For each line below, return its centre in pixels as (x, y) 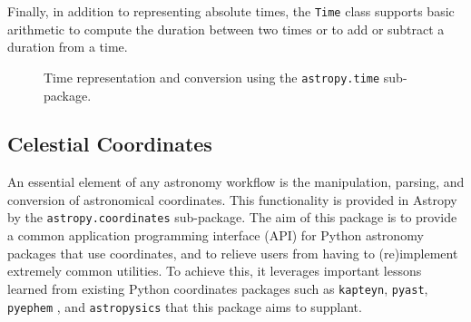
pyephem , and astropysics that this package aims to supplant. (185, 306)
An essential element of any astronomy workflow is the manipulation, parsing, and (236, 182)
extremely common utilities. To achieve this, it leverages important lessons (215, 271)
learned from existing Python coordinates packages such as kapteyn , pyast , (218, 288)
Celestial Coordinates (110, 144)
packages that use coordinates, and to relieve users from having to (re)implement (233, 253)
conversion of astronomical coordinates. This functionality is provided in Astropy (232, 199)
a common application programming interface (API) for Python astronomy (216, 235)
